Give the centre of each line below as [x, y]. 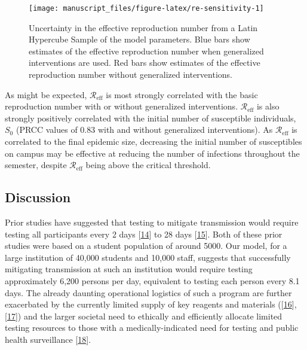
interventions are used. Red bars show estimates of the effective [145, 63]
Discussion [38, 197]
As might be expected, [46, 94]
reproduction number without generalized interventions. [131, 74]
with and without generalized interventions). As [185, 130]
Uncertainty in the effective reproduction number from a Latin [143, 27]
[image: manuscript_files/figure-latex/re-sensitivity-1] [146, 8]
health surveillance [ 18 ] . [48, 339]
